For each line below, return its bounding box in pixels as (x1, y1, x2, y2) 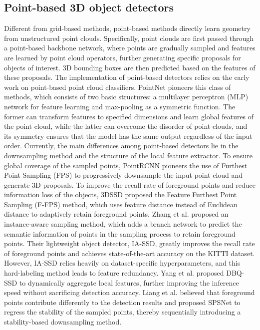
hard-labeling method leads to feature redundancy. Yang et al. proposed (4, 268, 224, 278)
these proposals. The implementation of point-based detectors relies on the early (4, 72, 250, 82)
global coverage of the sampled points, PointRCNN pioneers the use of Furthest (4, 160, 248, 170)
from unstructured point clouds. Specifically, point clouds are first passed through (4, 32, 254, 43)
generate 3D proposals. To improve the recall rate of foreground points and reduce (4, 179, 256, 190)
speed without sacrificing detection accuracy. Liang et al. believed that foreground (4, 287, 255, 298)
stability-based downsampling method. (4, 317, 122, 327)
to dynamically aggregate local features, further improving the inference (19, 277, 239, 288)
